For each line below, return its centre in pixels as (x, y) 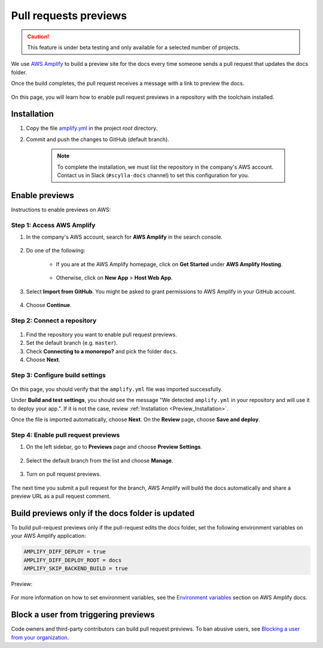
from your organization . (40, 637)
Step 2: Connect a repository (54, 320)
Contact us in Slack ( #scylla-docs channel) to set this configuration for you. (153, 175)
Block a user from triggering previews (83, 615)
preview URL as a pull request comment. (61, 496)
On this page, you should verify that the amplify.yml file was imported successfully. (117, 390)
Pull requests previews (69, 16)
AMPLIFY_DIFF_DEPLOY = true (65, 552)
